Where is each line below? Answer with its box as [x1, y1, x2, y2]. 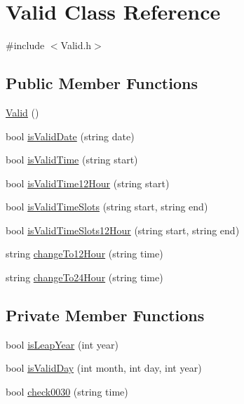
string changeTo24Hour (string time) [6, 270, 163, 285]
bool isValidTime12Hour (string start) [6, 175, 170, 190]
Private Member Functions [6, 304, 205, 326]
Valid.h [60, 38, 92, 53]
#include [6, 38, 45, 53]
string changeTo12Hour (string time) [6, 246, 163, 261]
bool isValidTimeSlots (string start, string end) [6, 199, 208, 214]
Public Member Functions [6, 72, 198, 94]
